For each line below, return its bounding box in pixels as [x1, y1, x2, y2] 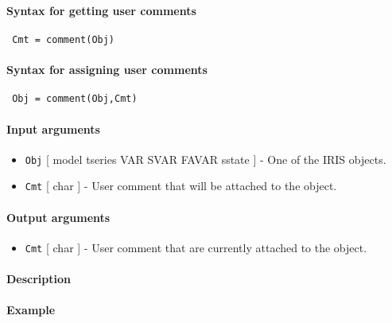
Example [6, 302, 56, 318]
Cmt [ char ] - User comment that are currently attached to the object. [25, 239, 367, 255]
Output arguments [6, 208, 111, 225]
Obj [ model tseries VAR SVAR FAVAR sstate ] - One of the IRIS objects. [25, 150, 386, 167]
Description [6, 270, 72, 287]
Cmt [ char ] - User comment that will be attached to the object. [25, 177, 337, 194]
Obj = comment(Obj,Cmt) [12, 93, 138, 105]
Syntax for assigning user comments [6, 61, 208, 78]
